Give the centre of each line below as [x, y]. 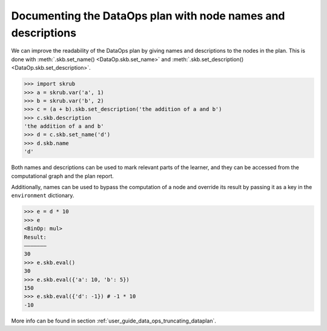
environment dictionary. [43, 196]
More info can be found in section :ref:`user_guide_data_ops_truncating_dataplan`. [114, 321]
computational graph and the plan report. [63, 176]
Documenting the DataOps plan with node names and [148, 16]
